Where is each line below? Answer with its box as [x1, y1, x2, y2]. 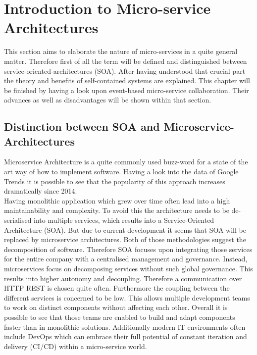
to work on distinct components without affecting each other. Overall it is [4, 302, 228, 312]
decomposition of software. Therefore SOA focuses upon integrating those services [4, 244, 253, 254]
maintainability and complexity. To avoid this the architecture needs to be [4, 205, 229, 215]
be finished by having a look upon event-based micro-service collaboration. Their [4, 85, 249, 95]
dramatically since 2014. [4, 186, 77, 196]
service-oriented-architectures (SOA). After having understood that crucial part [4, 65, 246, 76]
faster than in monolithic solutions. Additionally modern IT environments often [4, 321, 246, 332]
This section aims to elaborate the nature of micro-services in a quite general [4, 46, 238, 56]
